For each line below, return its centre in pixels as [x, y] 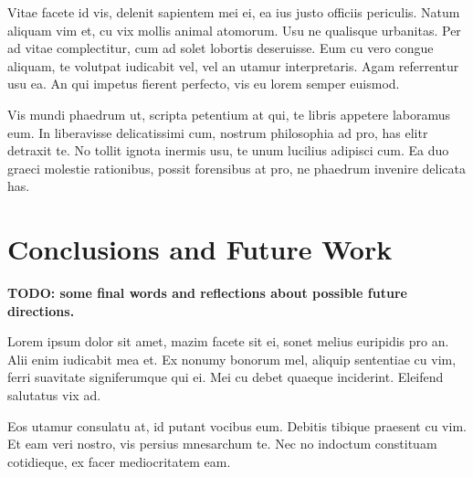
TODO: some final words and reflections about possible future [207, 293]
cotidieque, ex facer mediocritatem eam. [119, 461]
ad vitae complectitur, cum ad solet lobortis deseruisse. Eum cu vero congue [221, 48]
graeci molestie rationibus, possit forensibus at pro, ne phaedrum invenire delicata [236, 168]
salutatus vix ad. [54, 395]
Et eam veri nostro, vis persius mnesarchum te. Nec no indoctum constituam [222, 444]
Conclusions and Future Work [200, 249]
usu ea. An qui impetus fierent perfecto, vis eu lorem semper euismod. [204, 84]
